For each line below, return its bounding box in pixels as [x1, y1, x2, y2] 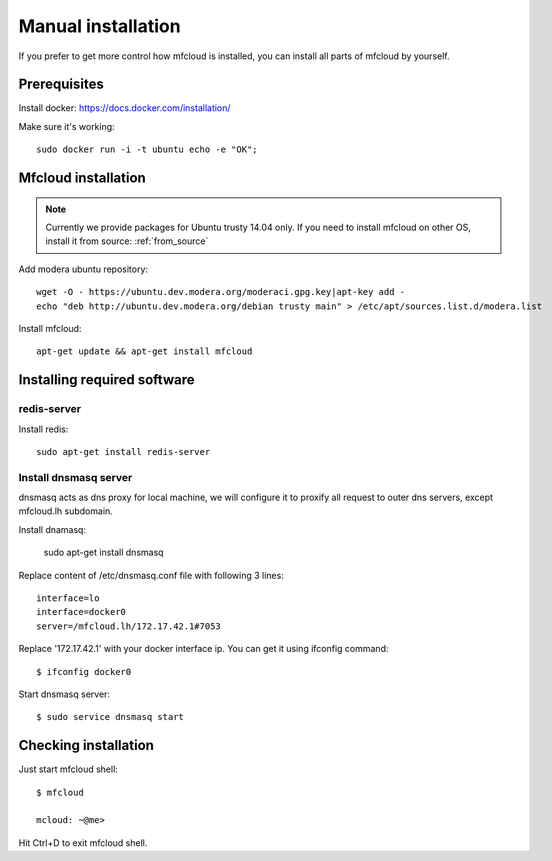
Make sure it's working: [18, 120, 115, 132]
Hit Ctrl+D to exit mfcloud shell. [18, 836, 148, 849]
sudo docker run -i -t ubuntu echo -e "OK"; [36, 144, 259, 155]
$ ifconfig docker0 [36, 666, 132, 677]
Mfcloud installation [18, 170, 147, 187]
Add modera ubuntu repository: [18, 263, 149, 275]
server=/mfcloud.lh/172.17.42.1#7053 [36, 620, 222, 632]
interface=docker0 [36, 606, 127, 618]
